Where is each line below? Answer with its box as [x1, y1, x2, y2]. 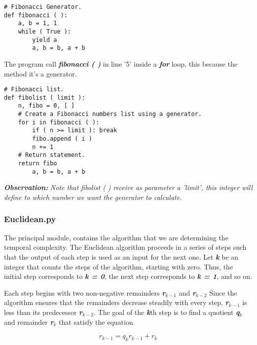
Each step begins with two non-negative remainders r [4, 287, 166, 298]
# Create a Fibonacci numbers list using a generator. [18, 111, 202, 118]
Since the [209, 287, 237, 298]
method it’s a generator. [4, 68, 77, 78]
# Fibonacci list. [4, 86, 64, 93]
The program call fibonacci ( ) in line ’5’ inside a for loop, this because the [4, 58, 238, 69]
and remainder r [4, 316, 54, 327]
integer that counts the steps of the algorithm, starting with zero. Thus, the [4, 261, 233, 271]
